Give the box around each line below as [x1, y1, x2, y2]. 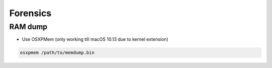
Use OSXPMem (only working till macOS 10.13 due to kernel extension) [22, 36, 169, 42]
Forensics [9, 8, 52, 19]
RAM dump [9, 22, 48, 31]
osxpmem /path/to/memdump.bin [20, 50, 95, 55]
